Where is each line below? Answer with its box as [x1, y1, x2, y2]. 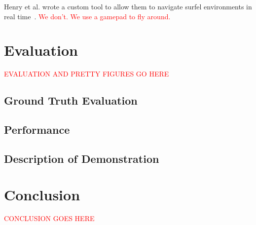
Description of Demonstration [4, 150, 159, 166]
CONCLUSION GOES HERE [4, 213, 95, 224]
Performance [4, 122, 70, 137]
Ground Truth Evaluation [4, 93, 138, 108]
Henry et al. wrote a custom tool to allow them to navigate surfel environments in [4, 1, 252, 11]
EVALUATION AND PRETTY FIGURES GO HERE [4, 69, 169, 79]
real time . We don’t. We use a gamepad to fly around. [4, 11, 171, 21]
